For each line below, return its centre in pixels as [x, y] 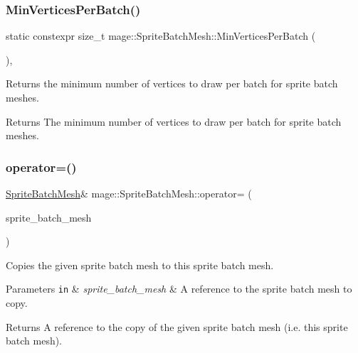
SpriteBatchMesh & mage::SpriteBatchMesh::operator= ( [129, 193]
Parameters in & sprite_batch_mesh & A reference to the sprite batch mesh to [179, 289]
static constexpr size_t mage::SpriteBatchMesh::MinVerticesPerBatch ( [161, 36]
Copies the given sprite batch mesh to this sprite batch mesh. [140, 265]
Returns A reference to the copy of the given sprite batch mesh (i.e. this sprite [177, 326]
